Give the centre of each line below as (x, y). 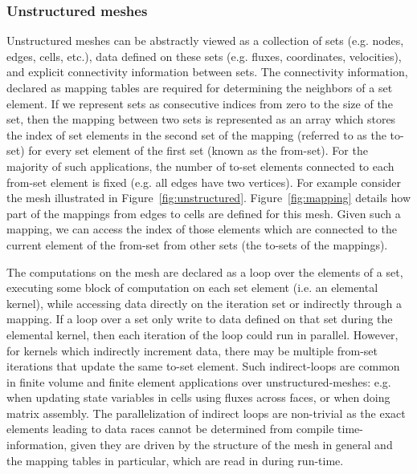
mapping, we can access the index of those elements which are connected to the (202, 229)
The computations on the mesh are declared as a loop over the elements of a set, (205, 271)
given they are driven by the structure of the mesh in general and (231, 445)
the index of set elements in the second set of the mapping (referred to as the (196, 134)
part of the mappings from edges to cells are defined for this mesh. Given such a (204, 213)
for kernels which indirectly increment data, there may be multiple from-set (192, 350)
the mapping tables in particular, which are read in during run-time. (175, 460)
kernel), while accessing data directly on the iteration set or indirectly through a (204, 303)
